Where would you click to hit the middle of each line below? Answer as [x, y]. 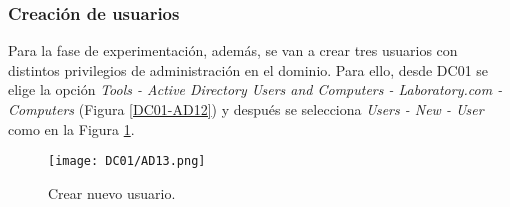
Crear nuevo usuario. [112, 192]
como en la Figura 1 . [71, 128]
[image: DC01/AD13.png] [127, 161]
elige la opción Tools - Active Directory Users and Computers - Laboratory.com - [255, 89]
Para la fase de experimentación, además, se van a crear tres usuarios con [233, 50]
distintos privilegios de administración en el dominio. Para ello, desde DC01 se [248, 69]
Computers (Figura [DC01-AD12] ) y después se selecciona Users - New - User [246, 109]
